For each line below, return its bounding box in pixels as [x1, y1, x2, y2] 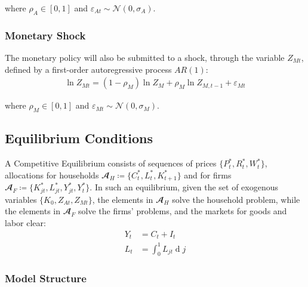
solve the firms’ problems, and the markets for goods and [78, 205, 287, 217]
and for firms [184, 168, 232, 181]
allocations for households [5, 168, 99, 181]
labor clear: [5, 216, 46, 229]
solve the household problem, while [172, 193, 300, 205]
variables [5, 193, 37, 205]
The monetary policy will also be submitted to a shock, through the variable [5, 51, 285, 64]
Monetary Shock [5, 27, 86, 42]
